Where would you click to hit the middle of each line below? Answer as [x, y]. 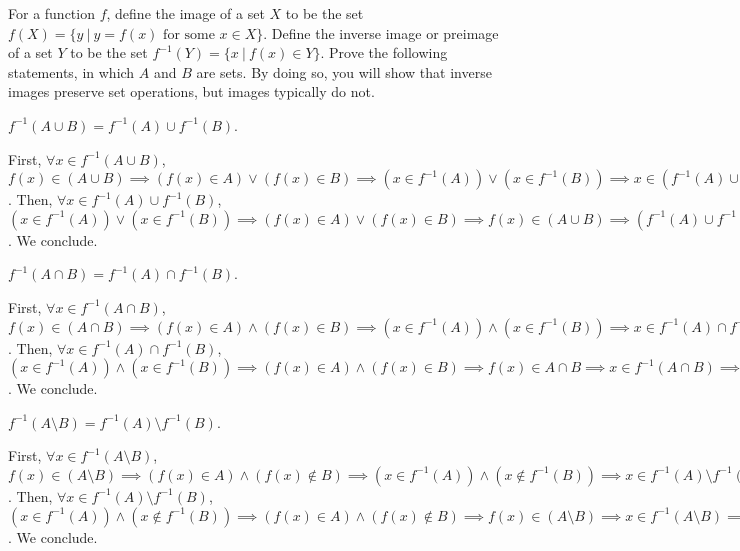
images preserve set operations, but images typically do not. [191, 91]
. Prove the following [384, 52]
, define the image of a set [185, 13]
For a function [51, 13]
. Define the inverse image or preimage [381, 32]
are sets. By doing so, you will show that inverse [344, 71]
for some [189, 34]
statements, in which [71, 71]
